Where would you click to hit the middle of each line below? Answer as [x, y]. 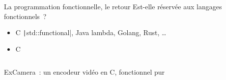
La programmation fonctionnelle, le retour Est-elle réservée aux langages [113, 6]
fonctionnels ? [25, 16]
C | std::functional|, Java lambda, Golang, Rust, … [91, 32]
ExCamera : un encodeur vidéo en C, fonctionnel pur [85, 72]
